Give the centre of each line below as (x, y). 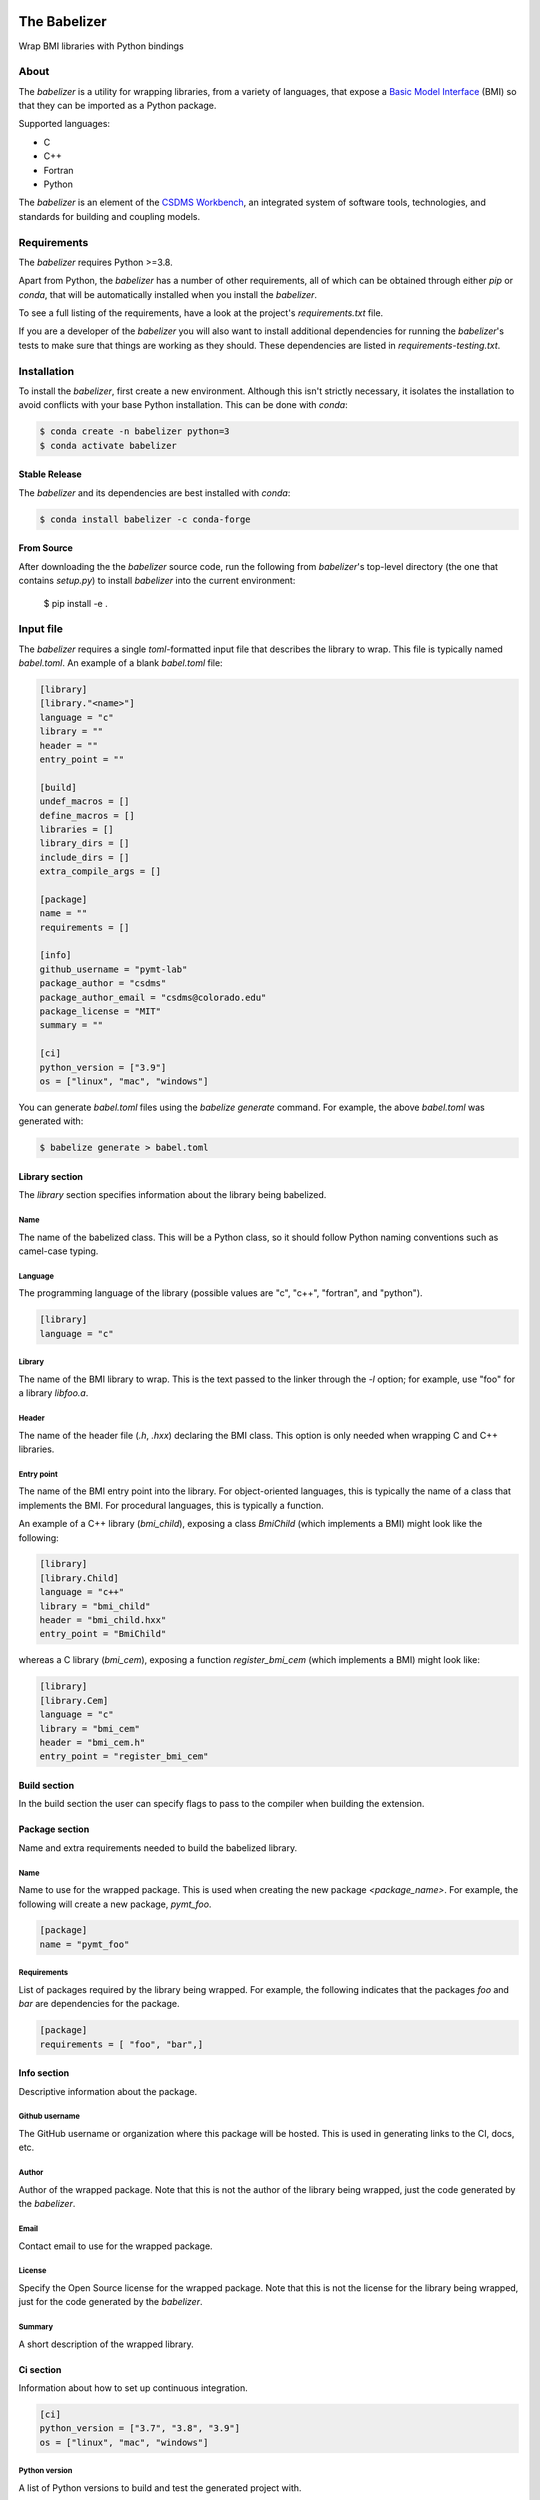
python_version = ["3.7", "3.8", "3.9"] (139, 2428)
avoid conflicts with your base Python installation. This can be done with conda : (183, 405)
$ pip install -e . (76, 603)
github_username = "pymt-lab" (113, 969)
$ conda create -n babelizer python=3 (134, 431)
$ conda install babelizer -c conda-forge (145, 519)
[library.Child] (79, 1578)
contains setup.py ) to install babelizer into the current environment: (157, 581)
